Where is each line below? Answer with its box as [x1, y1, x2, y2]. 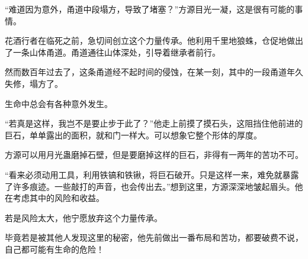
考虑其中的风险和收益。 [12, 192, 104, 204]
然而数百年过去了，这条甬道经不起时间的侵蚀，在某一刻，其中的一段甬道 [5, 66, 287, 78]
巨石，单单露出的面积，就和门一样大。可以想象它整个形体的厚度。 [5, 128, 262, 141]
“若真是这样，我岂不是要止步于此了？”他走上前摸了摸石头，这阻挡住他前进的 [5, 117, 303, 129]
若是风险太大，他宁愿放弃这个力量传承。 [5, 211, 162, 224]
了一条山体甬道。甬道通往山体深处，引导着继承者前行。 [5, 46, 220, 58]
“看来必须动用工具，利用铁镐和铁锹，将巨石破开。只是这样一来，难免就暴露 [5, 168, 299, 180]
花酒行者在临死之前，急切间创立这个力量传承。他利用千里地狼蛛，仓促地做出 [5, 34, 303, 47]
